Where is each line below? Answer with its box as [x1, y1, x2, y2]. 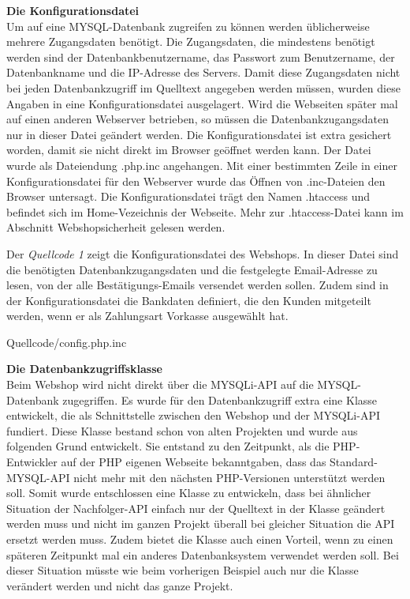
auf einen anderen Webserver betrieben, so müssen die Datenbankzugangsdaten [6, 111, 389, 127]
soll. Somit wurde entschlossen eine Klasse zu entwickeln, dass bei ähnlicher [6, 484, 371, 501]
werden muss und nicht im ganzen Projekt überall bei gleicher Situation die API [6, 515, 395, 532]
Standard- [330, 454, 378, 470]
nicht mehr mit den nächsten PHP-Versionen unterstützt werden [73, 469, 386, 485]
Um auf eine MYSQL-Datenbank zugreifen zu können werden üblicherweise [6, 17, 370, 34]
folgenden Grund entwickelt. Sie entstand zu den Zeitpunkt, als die [6, 438, 330, 454]
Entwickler [6, 454, 58, 470]
